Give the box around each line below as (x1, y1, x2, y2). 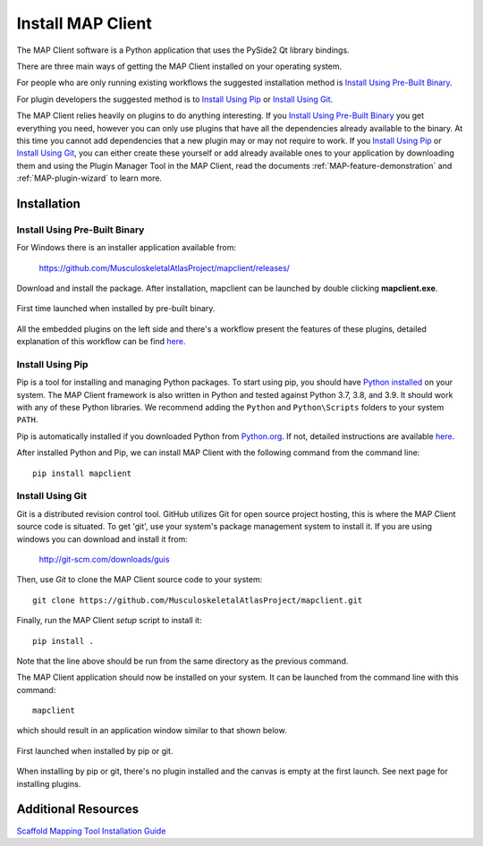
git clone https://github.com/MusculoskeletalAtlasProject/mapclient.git (32, 595, 363, 605)
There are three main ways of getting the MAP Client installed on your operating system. (16, 61, 343, 72)
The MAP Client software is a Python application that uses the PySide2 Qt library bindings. (16, 45, 350, 55)
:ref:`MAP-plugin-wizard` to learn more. (16, 173, 163, 183)
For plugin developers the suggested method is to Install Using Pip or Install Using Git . (16, 94, 334, 105)
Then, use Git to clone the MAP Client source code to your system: (16, 574, 263, 585)
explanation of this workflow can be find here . (16, 336, 186, 347)
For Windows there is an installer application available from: (16, 242, 237, 253)
